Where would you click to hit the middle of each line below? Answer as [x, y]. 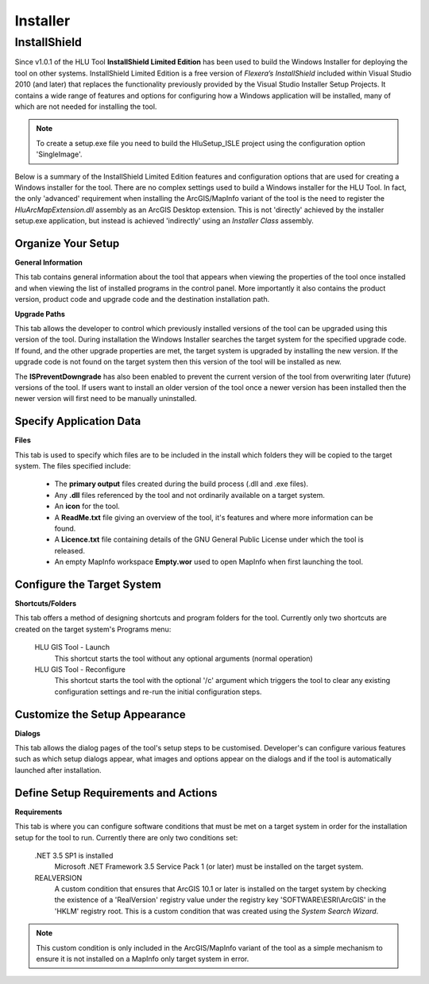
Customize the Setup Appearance [100, 714]
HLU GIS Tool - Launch [72, 647]
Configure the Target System [88, 584]
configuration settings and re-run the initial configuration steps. [158, 692]
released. [70, 550]
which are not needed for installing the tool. [86, 106]
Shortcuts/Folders [46, 603]
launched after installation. [58, 770]
